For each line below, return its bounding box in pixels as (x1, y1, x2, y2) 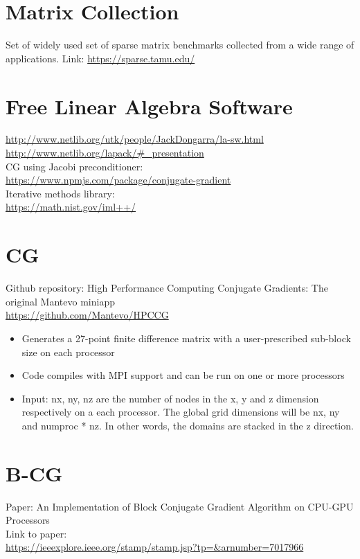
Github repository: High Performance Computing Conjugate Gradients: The (6, 281, 328, 295)
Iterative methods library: (6, 186, 115, 200)
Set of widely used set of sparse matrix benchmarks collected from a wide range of (6, 37, 354, 52)
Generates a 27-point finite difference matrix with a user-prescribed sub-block (21, 330, 351, 345)
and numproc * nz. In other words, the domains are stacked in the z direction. (21, 418, 354, 432)
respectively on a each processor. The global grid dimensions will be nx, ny (21, 405, 340, 419)
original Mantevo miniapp (6, 294, 115, 308)
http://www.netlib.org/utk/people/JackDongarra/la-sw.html (6, 132, 264, 146)
